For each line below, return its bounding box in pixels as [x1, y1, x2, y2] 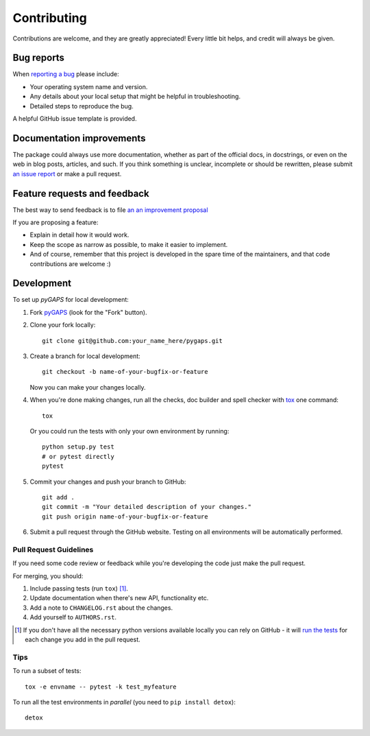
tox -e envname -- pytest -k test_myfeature [25, 682, 177, 691]
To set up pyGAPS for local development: [12, 296, 129, 304]
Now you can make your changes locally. [29, 383, 146, 391]
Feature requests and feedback [12, 187, 150, 199]
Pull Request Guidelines [12, 545, 94, 554]
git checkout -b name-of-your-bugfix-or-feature [42, 368, 208, 376]
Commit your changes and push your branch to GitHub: [29, 477, 186, 486]
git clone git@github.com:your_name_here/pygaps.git [42, 337, 223, 344]
